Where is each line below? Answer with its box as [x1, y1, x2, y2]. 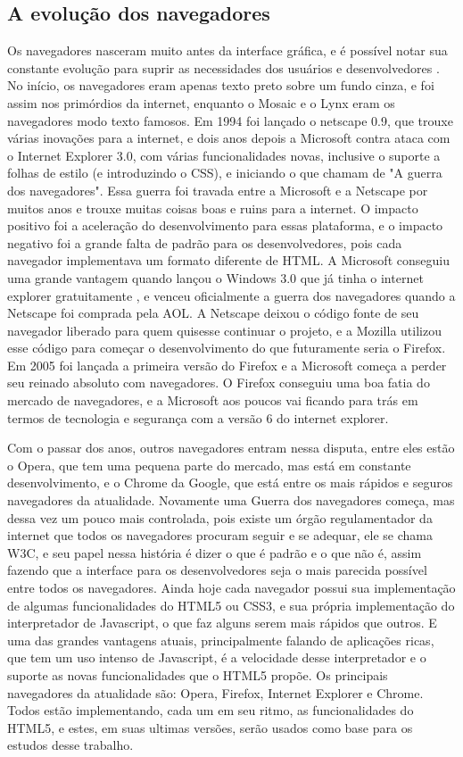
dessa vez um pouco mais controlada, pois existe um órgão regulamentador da [7, 508, 433, 527]
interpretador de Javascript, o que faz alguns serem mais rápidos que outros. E [7, 613, 437, 632]
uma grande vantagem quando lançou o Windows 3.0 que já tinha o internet [7, 268, 424, 287]
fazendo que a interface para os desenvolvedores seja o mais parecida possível [7, 561, 427, 579]
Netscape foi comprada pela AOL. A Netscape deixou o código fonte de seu [7, 304, 419, 322]
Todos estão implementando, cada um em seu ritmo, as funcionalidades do [7, 701, 414, 720]
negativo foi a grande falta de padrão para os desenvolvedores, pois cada [7, 233, 402, 252]
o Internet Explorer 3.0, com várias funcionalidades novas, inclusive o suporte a [7, 146, 441, 164]
